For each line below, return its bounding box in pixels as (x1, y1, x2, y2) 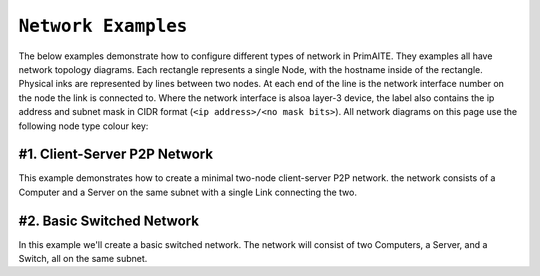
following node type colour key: (18, 120, 149, 132)
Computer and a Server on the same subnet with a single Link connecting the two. (18, 186, 357, 198)
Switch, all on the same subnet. (18, 253, 148, 265)
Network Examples (18, 15, 188, 37)
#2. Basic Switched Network (18, 212, 200, 229)
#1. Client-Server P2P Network (18, 146, 214, 163)
